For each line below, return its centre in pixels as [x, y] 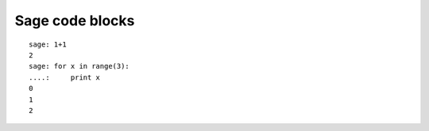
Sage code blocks [75, 21]
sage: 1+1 [48, 44]
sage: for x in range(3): [79, 66]
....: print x [65, 77]
